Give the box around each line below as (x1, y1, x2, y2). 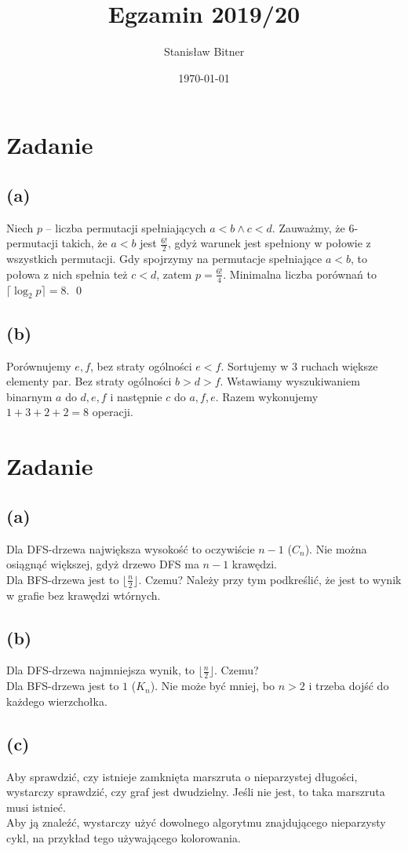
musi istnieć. (6, 798, 66, 815)
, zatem (156, 265, 192, 282)
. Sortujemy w (220, 357, 289, 374)
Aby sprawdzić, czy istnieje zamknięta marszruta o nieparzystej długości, (6, 768, 358, 784)
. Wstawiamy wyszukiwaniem (220, 373, 360, 389)
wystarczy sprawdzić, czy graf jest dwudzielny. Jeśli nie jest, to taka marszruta (6, 783, 385, 800)
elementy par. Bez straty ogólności (6, 373, 172, 389)
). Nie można (304, 540, 367, 557)
